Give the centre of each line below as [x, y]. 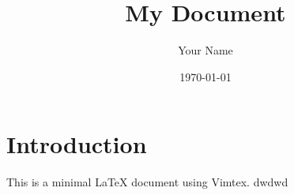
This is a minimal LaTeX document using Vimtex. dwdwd [147, 182]
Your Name [205, 50]
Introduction [77, 144]
